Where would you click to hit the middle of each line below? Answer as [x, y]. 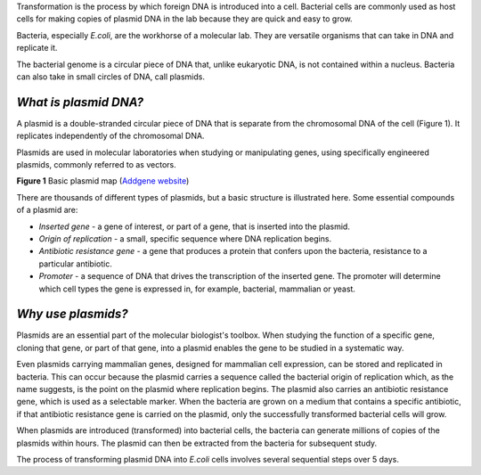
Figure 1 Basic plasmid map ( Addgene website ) [103, 181]
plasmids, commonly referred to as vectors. [97, 165]
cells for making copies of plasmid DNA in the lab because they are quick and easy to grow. [184, 19]
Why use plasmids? [72, 314]
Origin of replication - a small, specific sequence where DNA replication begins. [185, 238]
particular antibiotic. [76, 264]
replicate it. [37, 48]
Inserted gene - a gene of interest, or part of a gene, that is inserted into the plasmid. [195, 226]
